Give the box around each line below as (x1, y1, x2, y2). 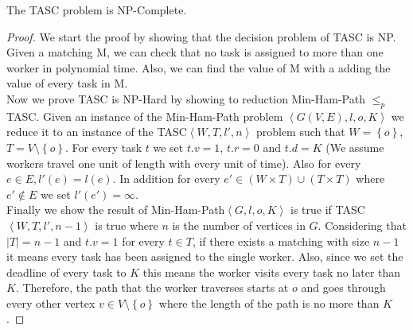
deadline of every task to (6, 263, 127, 280)
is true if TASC (290, 201, 365, 218)
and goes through (301, 279, 386, 296)
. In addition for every (112, 170, 220, 187)
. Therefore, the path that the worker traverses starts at (15, 279, 289, 296)
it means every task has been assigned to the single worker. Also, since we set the (6, 248, 403, 265)
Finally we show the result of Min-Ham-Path (6, 201, 225, 218)
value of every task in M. (6, 75, 128, 91)
